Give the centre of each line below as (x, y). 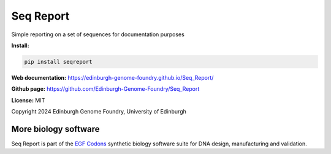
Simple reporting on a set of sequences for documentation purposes (98, 34)
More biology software (56, 129)
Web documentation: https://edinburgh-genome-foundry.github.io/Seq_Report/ (112, 77)
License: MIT (28, 100)
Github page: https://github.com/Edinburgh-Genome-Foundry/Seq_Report (105, 89)
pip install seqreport (58, 62)
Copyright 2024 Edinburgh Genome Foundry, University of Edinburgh (99, 112)
